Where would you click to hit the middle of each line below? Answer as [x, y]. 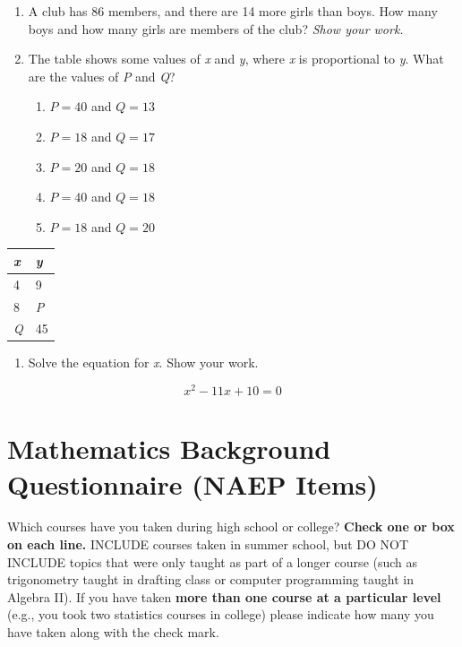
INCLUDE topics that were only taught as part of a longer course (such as [213, 561]
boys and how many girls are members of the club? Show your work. [216, 28]
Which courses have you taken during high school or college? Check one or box [231, 526]
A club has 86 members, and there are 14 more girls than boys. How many [233, 11]
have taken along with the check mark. [113, 632]
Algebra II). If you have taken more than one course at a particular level [224, 596]
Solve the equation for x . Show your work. [143, 362]
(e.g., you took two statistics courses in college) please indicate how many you [221, 614]
